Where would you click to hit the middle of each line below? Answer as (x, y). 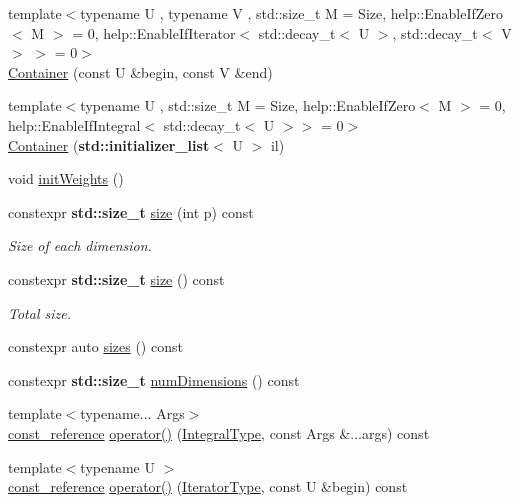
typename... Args (132, 413)
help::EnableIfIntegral (74, 124)
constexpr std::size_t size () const (116, 278)
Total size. (39, 312)
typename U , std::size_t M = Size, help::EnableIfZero (248, 105)
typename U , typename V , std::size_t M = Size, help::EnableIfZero (292, 13)
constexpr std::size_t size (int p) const (131, 211)
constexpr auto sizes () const (95, 346)
